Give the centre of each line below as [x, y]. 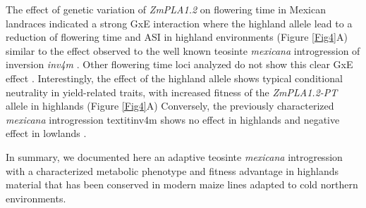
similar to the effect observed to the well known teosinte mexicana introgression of [183, 50]
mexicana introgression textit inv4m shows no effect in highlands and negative [173, 119]
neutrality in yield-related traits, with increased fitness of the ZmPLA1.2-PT [172, 92]
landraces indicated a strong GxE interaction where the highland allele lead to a [179, 23]
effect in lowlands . [46, 133]
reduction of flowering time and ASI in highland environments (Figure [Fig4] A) [177, 37]
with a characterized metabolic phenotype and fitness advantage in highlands [172, 170]
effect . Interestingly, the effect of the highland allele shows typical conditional [174, 78]
